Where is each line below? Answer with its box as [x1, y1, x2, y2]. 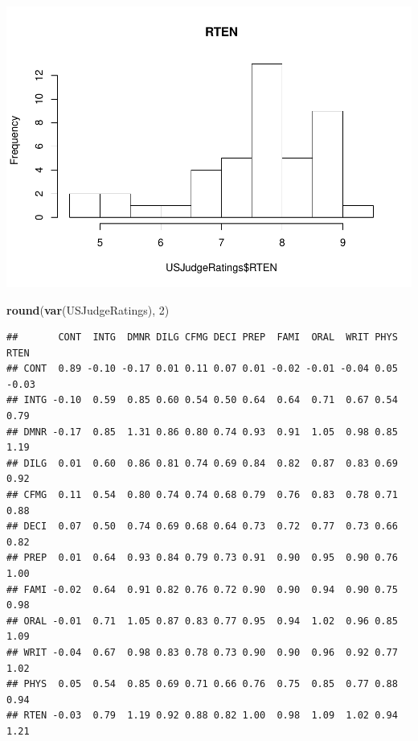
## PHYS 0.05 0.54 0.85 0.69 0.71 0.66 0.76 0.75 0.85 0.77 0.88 [6, 678, 398, 690]
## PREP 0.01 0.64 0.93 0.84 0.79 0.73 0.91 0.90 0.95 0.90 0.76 [6, 552, 398, 564]
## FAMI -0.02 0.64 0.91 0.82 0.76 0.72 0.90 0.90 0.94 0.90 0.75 [6, 583, 398, 595]
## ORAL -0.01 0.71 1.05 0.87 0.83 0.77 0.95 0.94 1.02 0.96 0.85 [6, 615, 398, 627]
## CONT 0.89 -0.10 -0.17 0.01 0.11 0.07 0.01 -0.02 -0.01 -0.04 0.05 [6, 363, 398, 375]
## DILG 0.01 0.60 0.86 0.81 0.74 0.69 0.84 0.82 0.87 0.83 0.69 [6, 457, 398, 469]
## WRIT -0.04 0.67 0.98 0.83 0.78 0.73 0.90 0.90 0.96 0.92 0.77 [6, 646, 398, 658]
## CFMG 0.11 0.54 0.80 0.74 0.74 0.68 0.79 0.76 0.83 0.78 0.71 [6, 489, 398, 501]
